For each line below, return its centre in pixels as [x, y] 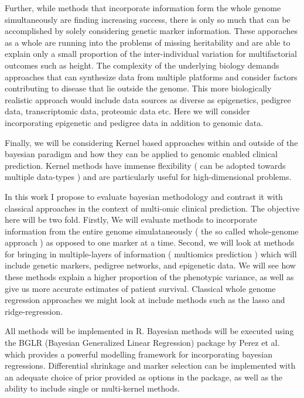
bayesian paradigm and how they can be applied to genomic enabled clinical [141, 154]
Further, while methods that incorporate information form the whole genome [143, 8]
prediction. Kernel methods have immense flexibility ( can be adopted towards [145, 165]
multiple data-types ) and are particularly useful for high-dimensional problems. [148, 177]
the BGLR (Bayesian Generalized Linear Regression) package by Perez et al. [142, 343]
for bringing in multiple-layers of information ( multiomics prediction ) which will [151, 254]
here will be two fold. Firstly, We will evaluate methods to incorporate [131, 220]
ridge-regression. [34, 311]
